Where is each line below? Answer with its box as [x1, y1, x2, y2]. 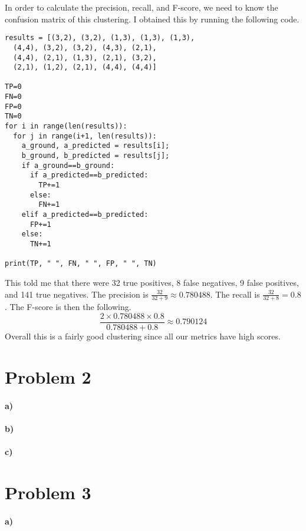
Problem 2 [5, 364, 91, 388]
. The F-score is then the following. [5, 301, 131, 313]
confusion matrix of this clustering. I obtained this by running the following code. [5, 12, 300, 25]
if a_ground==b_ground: [21, 161, 115, 170]
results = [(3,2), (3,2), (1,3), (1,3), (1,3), [5, 34, 195, 42]
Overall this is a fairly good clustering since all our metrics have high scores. [5, 330, 281, 342]
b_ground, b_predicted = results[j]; [21, 151, 170, 160]
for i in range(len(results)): [5, 122, 127, 131]
